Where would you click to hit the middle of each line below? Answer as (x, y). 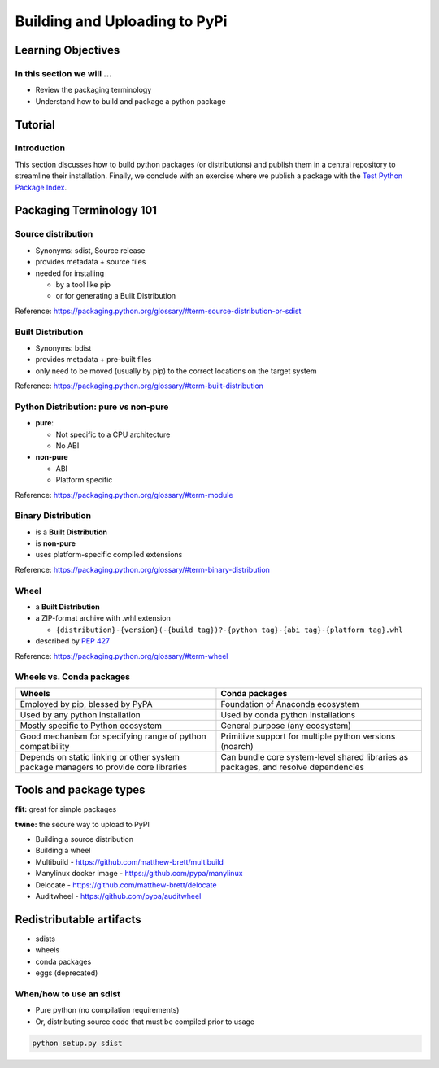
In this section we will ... (64, 73)
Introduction (40, 148)
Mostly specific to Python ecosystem (91, 726)
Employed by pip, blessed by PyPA (87, 704)
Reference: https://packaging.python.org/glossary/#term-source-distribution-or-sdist (158, 311)
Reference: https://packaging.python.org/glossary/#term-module (124, 495)
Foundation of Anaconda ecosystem (290, 704)
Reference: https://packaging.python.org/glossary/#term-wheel (122, 656)
